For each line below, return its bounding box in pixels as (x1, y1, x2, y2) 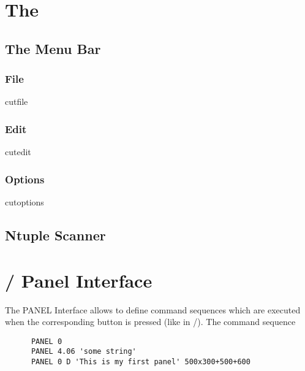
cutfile (5, 95, 28, 108)
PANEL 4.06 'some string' (31, 347, 137, 356)
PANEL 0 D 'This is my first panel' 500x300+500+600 (31, 358, 250, 366)
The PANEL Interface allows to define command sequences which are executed (5, 303, 301, 316)
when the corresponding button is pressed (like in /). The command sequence (5, 315, 296, 328)
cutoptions (5, 196, 44, 208)
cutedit (5, 145, 31, 158)
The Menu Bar (5, 39, 101, 58)
